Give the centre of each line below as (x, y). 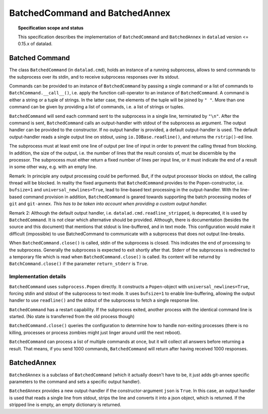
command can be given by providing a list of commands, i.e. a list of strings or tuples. (97, 107)
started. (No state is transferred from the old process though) (72, 317)
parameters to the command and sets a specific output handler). (75, 381)
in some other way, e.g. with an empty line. (53, 167)
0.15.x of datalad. (35, 44)
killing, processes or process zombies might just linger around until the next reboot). (95, 332)
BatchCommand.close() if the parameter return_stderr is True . (79, 264)
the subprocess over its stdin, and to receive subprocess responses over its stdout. (94, 77)
